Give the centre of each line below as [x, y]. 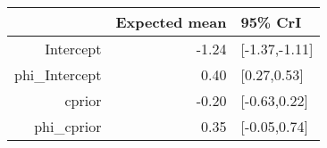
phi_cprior [68, 126]
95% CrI [271, 22]
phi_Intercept [58, 74]
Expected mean [171, 22]
